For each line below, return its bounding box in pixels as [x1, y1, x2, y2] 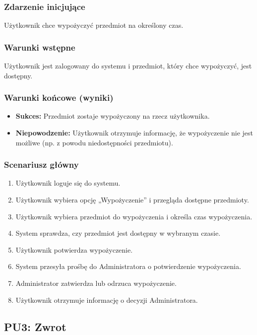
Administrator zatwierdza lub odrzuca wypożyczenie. [15, 278, 177, 288]
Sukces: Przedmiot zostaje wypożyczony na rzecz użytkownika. [15, 111, 210, 121]
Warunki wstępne [4, 41, 75, 53]
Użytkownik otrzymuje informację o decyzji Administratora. [15, 294, 198, 305]
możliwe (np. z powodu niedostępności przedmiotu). [15, 137, 173, 147]
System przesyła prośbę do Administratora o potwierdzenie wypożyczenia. [15, 261, 241, 271]
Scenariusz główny [4, 158, 79, 171]
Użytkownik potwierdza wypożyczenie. [15, 244, 133, 255]
